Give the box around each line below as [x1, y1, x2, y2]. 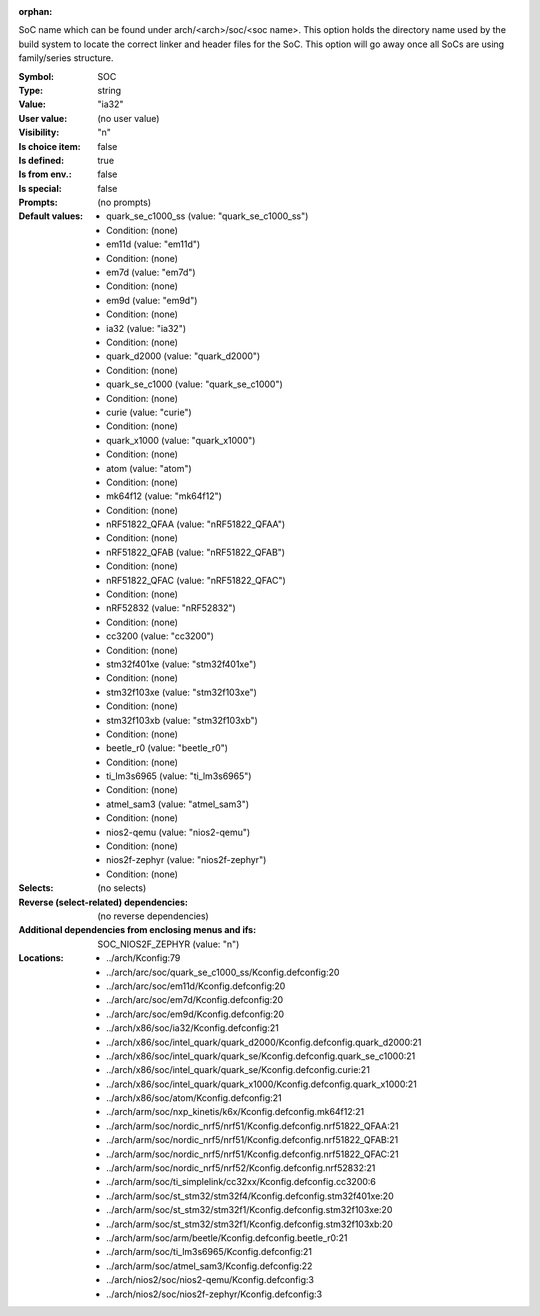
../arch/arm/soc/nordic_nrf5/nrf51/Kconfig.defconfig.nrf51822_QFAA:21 [106, 1120, 399, 1132]
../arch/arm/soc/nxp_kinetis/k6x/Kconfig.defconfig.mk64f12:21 [106, 1106, 365, 1118]
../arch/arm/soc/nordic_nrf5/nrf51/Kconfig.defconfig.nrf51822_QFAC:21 [106, 1148, 399, 1160]
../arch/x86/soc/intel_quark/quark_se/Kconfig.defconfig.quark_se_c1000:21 [106, 1050, 416, 1062]
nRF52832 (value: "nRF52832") [106, 602, 237, 614]
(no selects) [97, 882, 147, 894]
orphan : [18, 6, 53, 17]
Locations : [18, 952, 64, 964]
